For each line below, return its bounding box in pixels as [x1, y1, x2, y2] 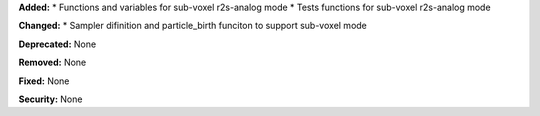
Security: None [18, 93, 83, 105]
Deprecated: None [18, 38, 97, 50]
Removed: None [18, 56, 87, 69]
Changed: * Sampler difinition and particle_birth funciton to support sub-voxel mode [18, 20, 367, 32]
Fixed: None [18, 75, 70, 87]
